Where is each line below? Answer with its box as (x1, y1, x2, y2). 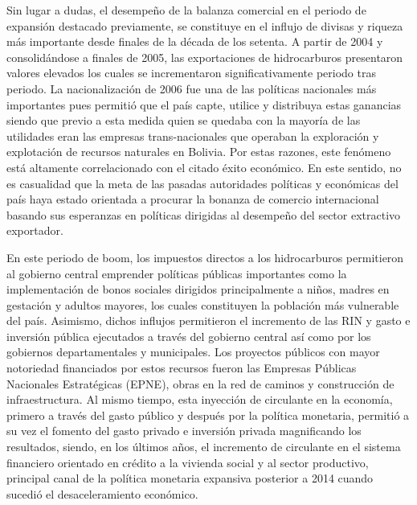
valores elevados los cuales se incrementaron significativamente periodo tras (6, 64, 376, 81)
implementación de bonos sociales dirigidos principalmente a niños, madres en (6, 281, 390, 298)
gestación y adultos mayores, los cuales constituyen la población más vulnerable (6, 296, 399, 313)
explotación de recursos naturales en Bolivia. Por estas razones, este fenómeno (6, 143, 391, 160)
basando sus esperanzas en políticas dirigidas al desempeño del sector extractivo (6, 206, 401, 223)
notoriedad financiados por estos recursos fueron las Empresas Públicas (6, 359, 357, 376)
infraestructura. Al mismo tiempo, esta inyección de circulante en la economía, (6, 391, 393, 408)
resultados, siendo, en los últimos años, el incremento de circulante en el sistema (6, 438, 401, 455)
